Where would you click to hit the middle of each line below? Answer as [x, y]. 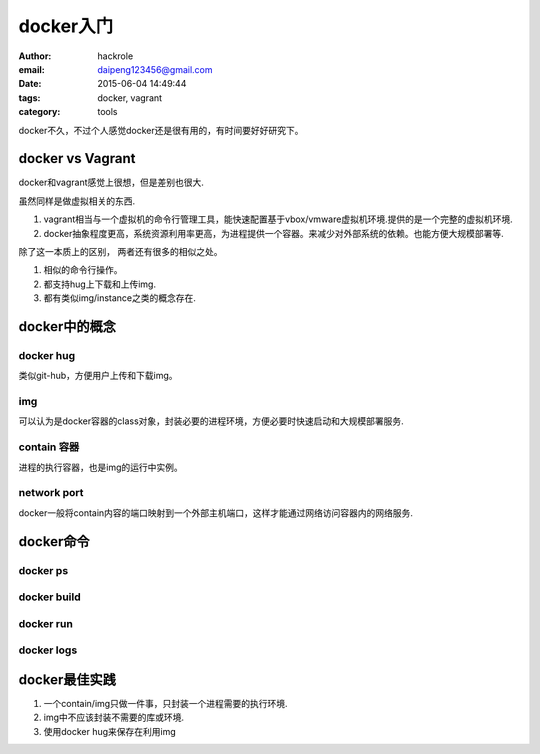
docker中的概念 [67, 326]
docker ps [43, 570]
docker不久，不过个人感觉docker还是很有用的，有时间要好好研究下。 [161, 130]
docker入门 [66, 26]
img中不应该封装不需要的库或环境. [114, 717]
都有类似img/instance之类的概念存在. [120, 298]
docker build [50, 597]
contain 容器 [49, 447]
